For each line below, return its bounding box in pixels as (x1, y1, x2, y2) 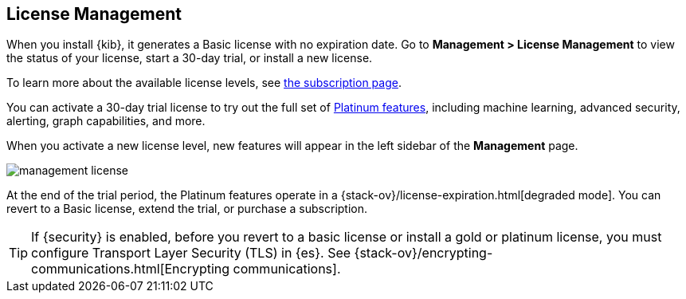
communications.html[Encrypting (31, 261, 230, 277)
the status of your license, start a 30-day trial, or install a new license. (6, 51, 373, 65)
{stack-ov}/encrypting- (354, 245, 493, 262)
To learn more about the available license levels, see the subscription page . (6, 76, 402, 90)
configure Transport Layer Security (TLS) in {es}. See (31, 245, 351, 262)
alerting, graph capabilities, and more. (6, 114, 206, 128)
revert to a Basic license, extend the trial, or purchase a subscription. (6, 202, 368, 216)
